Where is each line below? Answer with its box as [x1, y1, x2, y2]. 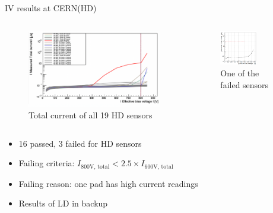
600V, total [144, 163, 173, 170]
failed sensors [220, 78, 269, 91]
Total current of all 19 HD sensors [28, 109, 153, 121]
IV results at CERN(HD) [5, 2, 97, 14]
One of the [220, 66, 259, 79]
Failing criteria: [18, 157, 75, 169]
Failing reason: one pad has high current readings [18, 177, 198, 189]
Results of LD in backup [18, 197, 108, 209]
